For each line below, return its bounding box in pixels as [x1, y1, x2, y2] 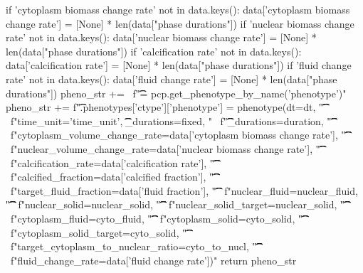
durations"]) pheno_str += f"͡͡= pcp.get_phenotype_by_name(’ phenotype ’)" [6, 85, 347, 100]
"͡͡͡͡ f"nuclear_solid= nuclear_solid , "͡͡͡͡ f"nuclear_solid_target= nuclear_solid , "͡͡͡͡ [6, 197, 344, 212]
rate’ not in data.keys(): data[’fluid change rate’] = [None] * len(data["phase [6, 71, 337, 86]
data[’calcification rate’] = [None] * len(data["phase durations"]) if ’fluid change [6, 58, 352, 73]
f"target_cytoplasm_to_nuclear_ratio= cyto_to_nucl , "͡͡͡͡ [10, 239, 257, 254]
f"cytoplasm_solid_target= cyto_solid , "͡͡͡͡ [10, 225, 186, 240]
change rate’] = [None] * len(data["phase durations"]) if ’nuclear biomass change [6, 16, 354, 31]
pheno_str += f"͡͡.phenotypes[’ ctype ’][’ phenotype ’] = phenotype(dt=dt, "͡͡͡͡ [6, 100, 323, 114]
